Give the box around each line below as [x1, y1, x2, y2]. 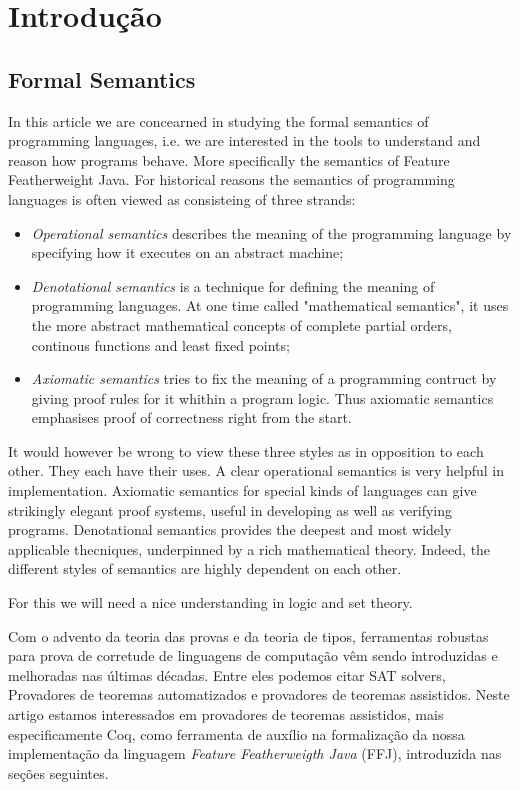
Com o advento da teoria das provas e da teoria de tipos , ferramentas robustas [8, 625, 489, 646]
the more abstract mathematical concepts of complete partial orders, [31, 314, 452, 335]
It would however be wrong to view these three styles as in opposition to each [8, 440, 484, 461]
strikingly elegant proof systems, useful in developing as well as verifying [8, 499, 452, 520]
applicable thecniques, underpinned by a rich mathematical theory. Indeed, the [8, 538, 491, 559]
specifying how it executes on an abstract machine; [31, 242, 344, 263]
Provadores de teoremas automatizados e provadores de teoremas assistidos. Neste [8, 684, 510, 705]
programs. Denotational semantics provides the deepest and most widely [8, 519, 452, 540]
